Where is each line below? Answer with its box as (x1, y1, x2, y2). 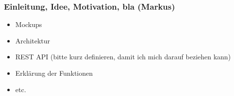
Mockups (15, 19, 42, 29)
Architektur (15, 35, 50, 45)
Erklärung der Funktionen (15, 68, 93, 78)
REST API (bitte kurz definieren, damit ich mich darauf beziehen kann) (15, 52, 231, 62)
